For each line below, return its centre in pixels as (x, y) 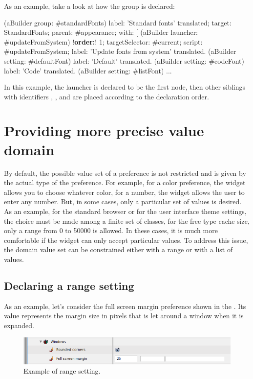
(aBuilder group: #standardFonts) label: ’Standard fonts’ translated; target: (118, 22)
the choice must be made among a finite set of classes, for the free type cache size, (127, 221)
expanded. (19, 325)
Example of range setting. (62, 371)
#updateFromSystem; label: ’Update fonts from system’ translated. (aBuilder (120, 51)
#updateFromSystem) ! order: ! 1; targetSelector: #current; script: (103, 41)
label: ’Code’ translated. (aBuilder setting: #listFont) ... (88, 70)
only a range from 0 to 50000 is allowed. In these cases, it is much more (111, 230)
